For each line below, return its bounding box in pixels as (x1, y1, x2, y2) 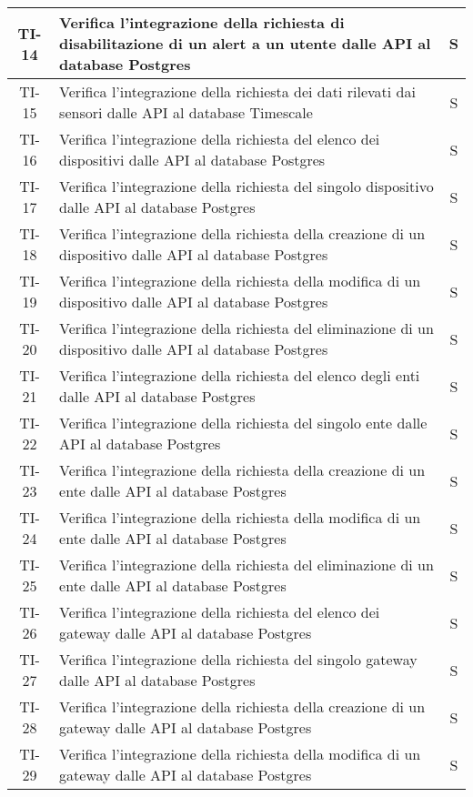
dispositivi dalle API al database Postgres (59, 149, 326, 170)
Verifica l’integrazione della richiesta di (59, 12, 345, 33)
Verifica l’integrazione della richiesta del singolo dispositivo (59, 176, 434, 197)
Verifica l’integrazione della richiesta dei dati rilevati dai (59, 81, 416, 102)
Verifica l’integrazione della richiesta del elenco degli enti (59, 365, 420, 386)
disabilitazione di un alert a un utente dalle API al (59, 33, 431, 54)
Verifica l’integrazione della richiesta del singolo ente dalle (59, 412, 428, 433)
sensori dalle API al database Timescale (59, 102, 313, 123)
